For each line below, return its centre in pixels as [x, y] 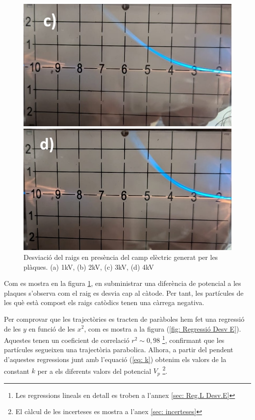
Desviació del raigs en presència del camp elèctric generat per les [121, 257]
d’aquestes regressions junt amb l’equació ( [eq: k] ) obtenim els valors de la [115, 359]
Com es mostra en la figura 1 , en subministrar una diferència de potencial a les [123, 283]
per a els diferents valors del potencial [94, 371]
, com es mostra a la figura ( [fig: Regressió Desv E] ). [163, 328]
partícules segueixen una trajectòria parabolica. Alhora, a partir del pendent [119, 350]
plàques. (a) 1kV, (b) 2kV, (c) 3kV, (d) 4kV [89, 266]
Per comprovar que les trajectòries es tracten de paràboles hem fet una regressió [124, 319]
